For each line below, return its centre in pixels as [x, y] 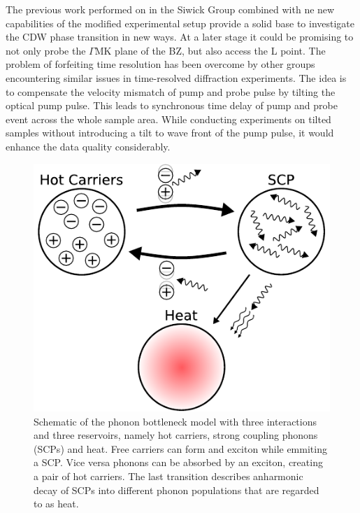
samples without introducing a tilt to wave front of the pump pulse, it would [170, 133]
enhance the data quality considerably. [88, 146]
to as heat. [56, 504]
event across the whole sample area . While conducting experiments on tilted [168, 119]
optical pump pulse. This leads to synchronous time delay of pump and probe [172, 105]
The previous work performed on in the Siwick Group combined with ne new [170, 9]
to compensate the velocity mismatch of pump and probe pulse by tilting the [171, 91]
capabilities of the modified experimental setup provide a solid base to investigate [180, 23]
